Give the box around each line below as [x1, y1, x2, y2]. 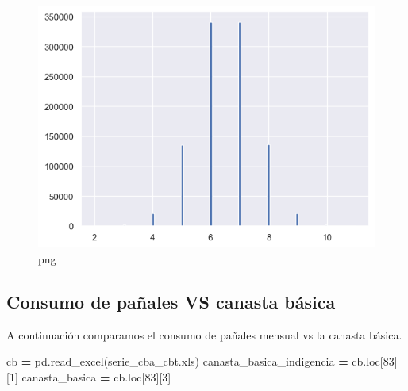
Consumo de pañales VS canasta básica [6, 289, 336, 313]
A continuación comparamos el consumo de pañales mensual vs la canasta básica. [6, 326, 402, 343]
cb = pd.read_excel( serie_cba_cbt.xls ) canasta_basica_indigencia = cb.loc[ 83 [6, 353, 395, 370]
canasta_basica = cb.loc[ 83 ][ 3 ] [21, 368, 171, 385]
